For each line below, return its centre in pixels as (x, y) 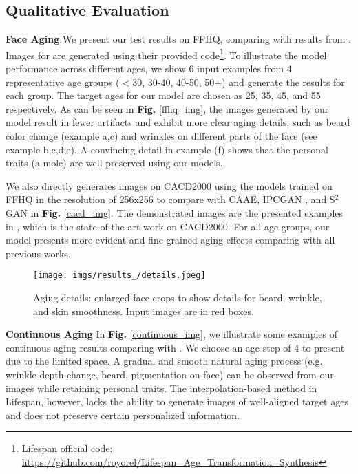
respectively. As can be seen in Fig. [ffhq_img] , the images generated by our (167, 108)
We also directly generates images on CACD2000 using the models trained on (169, 185)
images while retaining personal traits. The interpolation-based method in (161, 388)
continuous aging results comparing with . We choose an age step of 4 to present (175, 347)
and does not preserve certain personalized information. (123, 414)
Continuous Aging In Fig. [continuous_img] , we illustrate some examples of (172, 334)
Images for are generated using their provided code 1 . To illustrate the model (166, 54)
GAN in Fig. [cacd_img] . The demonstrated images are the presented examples (175, 212)
